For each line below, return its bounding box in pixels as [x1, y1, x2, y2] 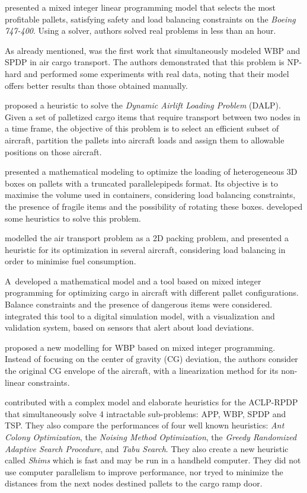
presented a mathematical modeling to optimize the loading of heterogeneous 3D [5, 165, 298, 178]
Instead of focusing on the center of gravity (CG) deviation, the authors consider [5, 353, 298, 365]
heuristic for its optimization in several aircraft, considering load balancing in [5, 243, 286, 255]
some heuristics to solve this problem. [5, 212, 141, 224]
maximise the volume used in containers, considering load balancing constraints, [5, 188, 296, 201]
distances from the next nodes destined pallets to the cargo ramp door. [5, 477, 263, 489]
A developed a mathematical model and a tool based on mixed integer [5, 274, 261, 287]
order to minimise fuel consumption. [5, 255, 136, 267]
